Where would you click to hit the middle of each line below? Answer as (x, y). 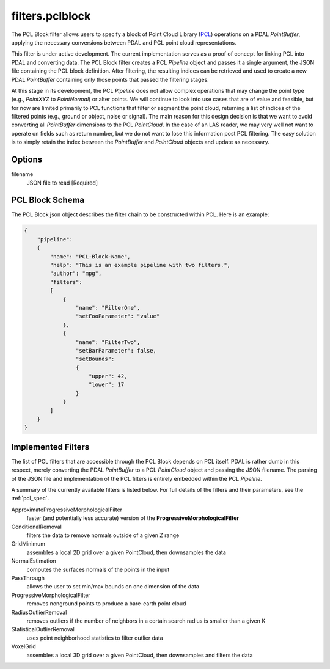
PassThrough (28, 578)
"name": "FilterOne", (108, 308)
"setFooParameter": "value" (118, 316)
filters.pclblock (51, 16)
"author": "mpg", (76, 274)
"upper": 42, (108, 376)
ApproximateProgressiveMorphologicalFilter (67, 510)
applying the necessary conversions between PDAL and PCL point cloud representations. (124, 42)
